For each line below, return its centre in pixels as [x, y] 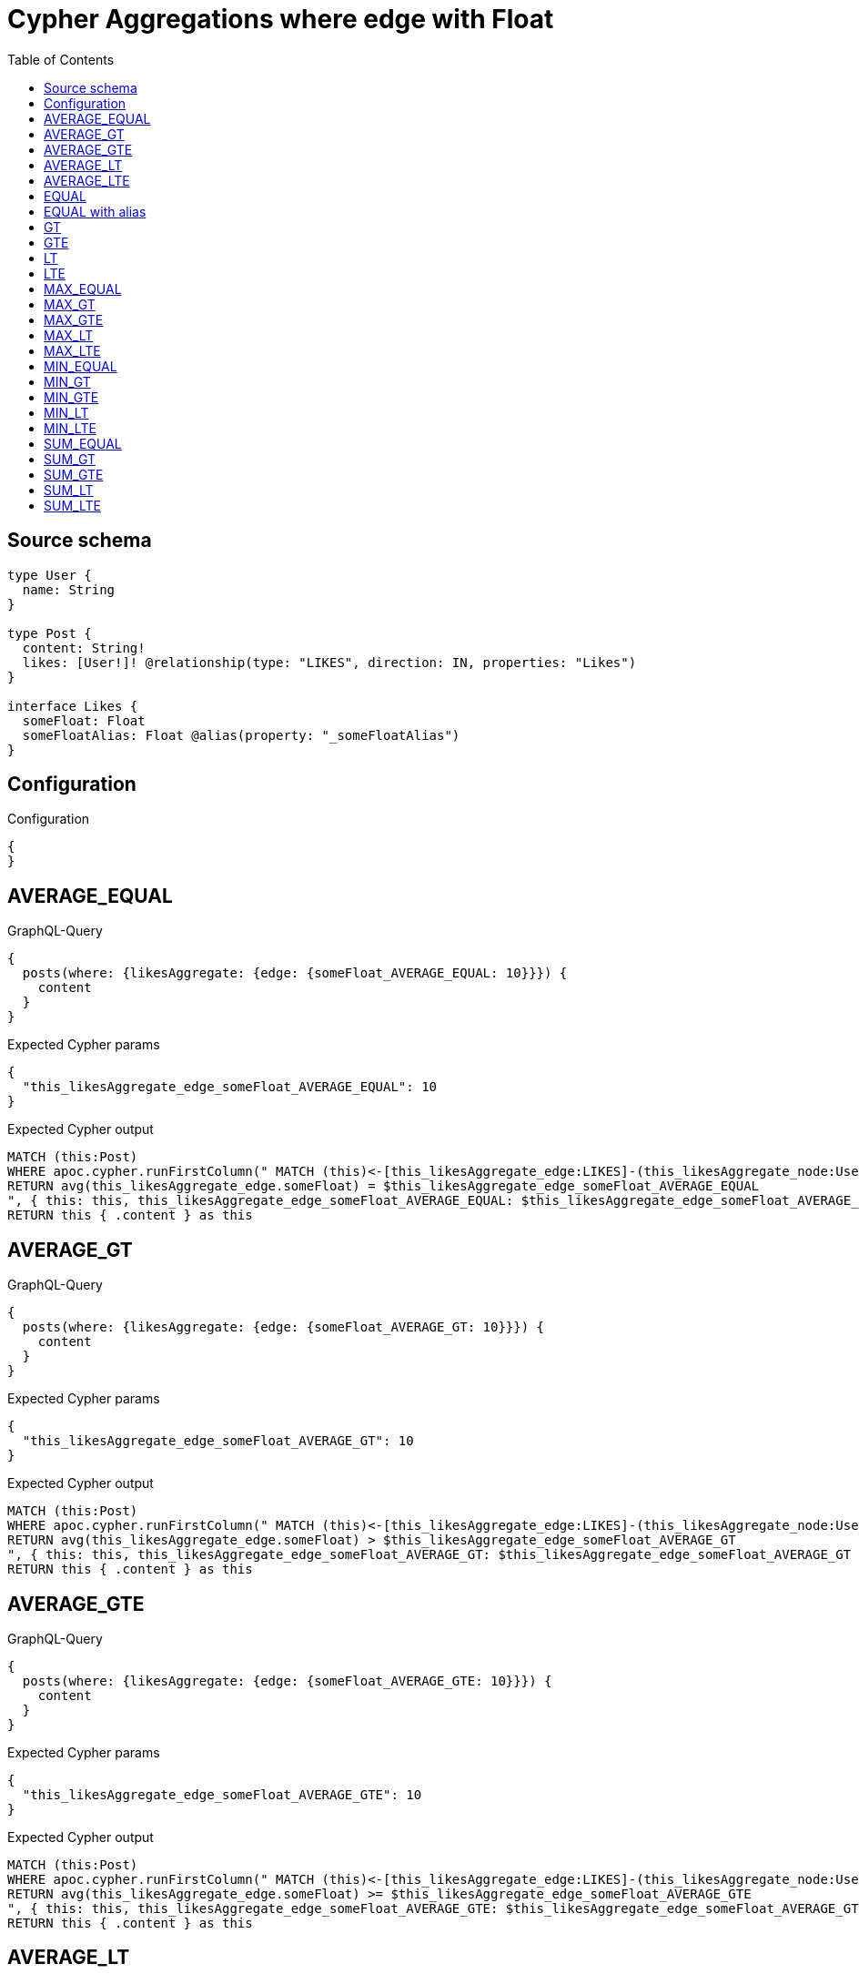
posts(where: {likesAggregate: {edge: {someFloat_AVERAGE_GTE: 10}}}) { [287, 1680]
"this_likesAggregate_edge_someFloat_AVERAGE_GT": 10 [218, 1441]
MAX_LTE [72, 350]
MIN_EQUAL [81, 366]
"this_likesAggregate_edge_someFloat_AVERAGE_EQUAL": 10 [230, 1087]
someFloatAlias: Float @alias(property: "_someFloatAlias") [241, 735]
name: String [69, 589]
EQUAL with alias [95, 211]
